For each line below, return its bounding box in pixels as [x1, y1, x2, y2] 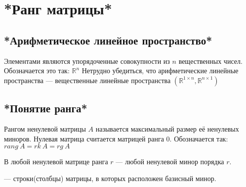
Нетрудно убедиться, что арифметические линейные [82, 65, 239, 76]
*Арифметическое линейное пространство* [4, 32, 212, 47]
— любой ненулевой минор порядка [116, 156, 224, 167]
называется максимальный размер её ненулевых [95, 123, 239, 134]
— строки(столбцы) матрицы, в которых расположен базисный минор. [4, 173, 216, 183]
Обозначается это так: [4, 65, 70, 76]
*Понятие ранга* [4, 100, 87, 116]
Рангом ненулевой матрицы [4, 123, 86, 134]
